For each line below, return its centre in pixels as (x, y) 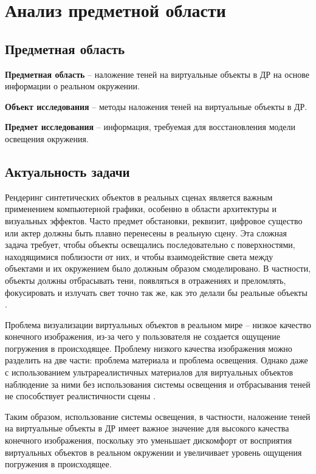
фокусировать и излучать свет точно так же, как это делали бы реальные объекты (156, 292)
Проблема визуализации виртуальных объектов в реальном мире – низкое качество (158, 324)
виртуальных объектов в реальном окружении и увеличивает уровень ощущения (153, 452)
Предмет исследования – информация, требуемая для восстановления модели (150, 127)
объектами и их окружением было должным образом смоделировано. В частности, (158, 268)
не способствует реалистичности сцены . (80, 396)
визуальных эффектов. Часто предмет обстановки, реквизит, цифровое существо (154, 220)
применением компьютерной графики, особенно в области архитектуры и (141, 209)
